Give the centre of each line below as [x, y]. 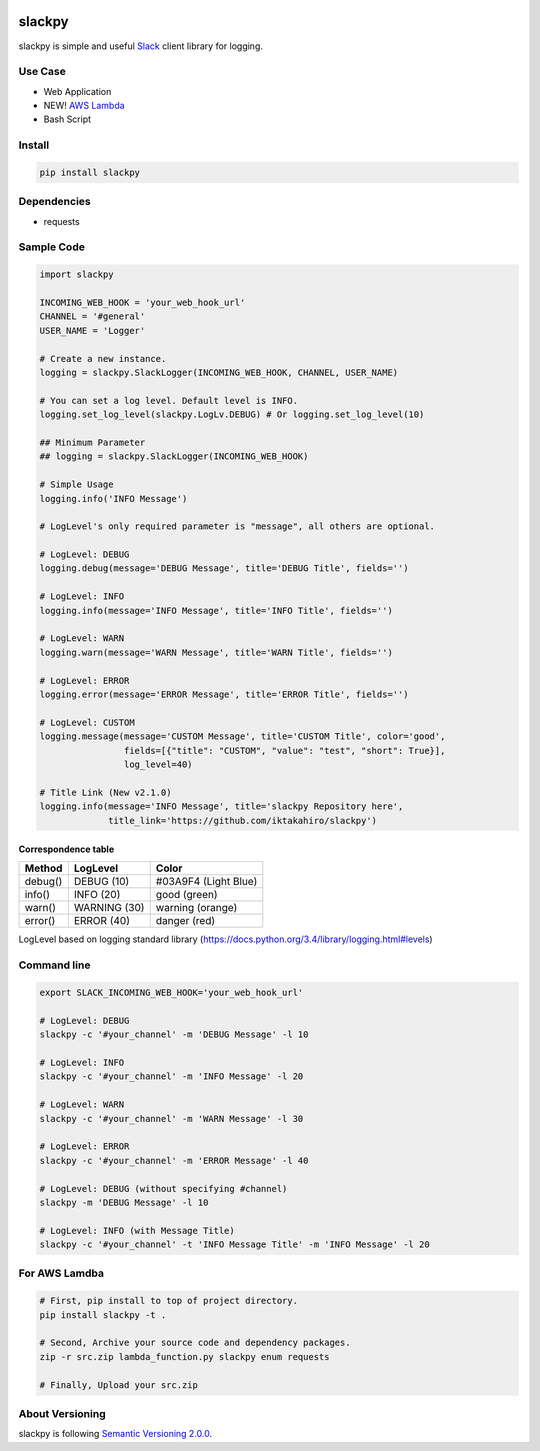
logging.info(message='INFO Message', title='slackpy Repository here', [221, 806]
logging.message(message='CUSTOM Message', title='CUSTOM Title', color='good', [242, 736]
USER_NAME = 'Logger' [92, 330]
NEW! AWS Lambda [84, 106]
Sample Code [51, 247]
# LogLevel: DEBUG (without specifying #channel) [163, 1188]
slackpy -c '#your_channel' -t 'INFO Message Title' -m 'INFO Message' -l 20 [234, 1244]
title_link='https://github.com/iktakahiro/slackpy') [243, 820]
